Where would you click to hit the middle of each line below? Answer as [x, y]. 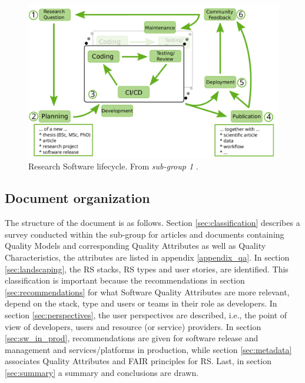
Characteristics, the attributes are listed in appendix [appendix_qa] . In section [147, 257]
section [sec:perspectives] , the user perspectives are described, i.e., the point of [146, 315]
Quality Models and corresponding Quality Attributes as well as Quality [135, 246]
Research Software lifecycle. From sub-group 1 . [113, 166]
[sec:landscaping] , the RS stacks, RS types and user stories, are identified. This [147, 269]
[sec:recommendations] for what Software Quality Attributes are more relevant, [147, 292]
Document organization [77, 198]
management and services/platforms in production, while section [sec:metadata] [148, 349]
